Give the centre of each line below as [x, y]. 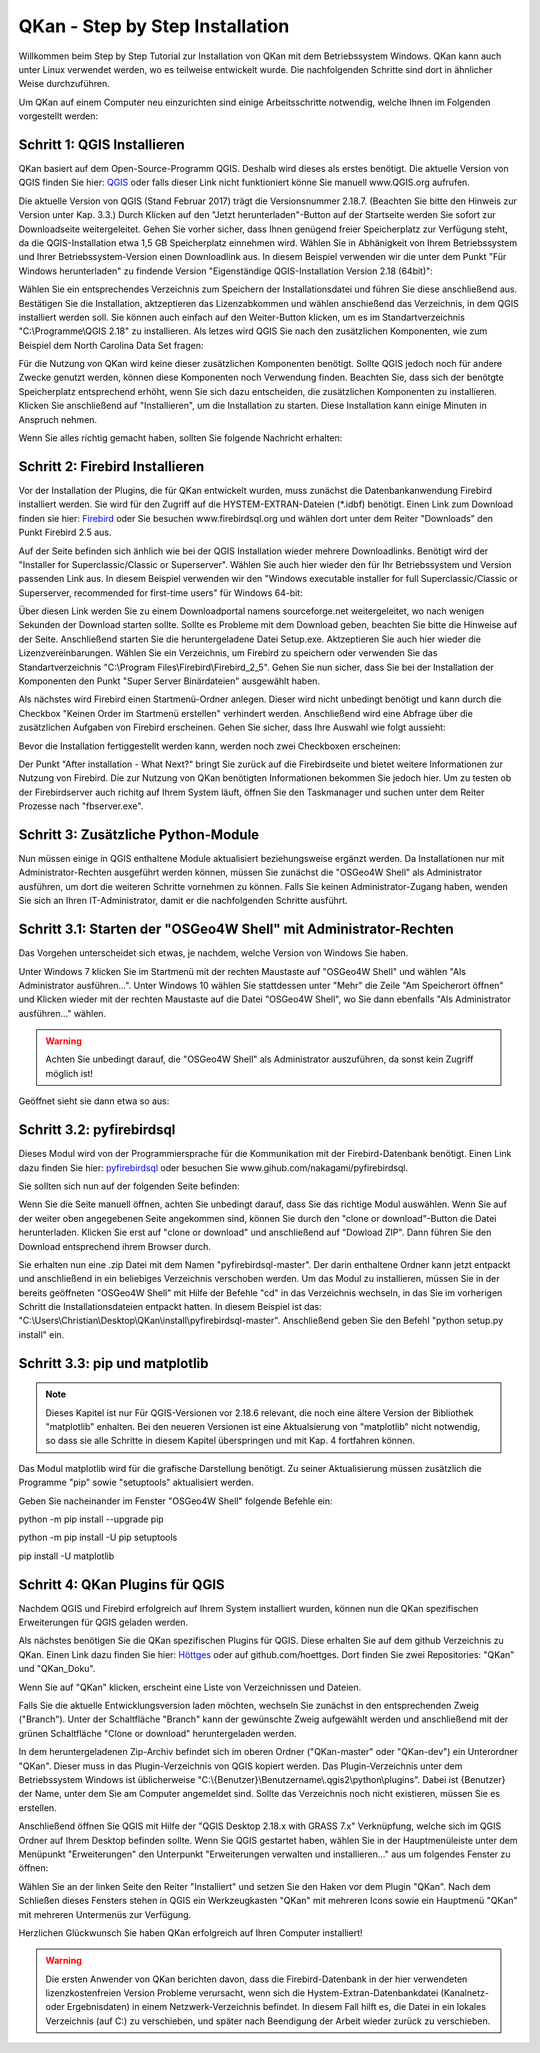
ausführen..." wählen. [62, 1013]
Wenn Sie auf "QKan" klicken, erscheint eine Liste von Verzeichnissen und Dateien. [190, 1687]
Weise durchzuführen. [64, 84]
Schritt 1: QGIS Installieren [101, 144]
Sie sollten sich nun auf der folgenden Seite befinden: [129, 1186]
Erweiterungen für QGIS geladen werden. [103, 1622]
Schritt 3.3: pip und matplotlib [113, 1363]
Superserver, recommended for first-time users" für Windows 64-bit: [161, 592]
